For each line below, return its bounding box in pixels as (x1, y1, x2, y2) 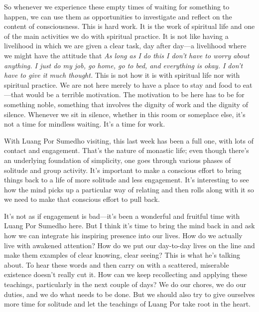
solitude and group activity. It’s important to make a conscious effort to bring (4, 164, 242, 175)
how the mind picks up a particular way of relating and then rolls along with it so (4, 184, 254, 194)
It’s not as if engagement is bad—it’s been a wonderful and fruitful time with (4, 210, 240, 221)
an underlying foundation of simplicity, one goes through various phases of (4, 155, 231, 165)
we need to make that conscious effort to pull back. (4, 194, 160, 204)
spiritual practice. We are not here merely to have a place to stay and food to (4, 79, 241, 90)
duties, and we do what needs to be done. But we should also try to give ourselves (4, 289, 255, 299)
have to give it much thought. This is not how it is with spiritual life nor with (4, 70, 240, 80)
